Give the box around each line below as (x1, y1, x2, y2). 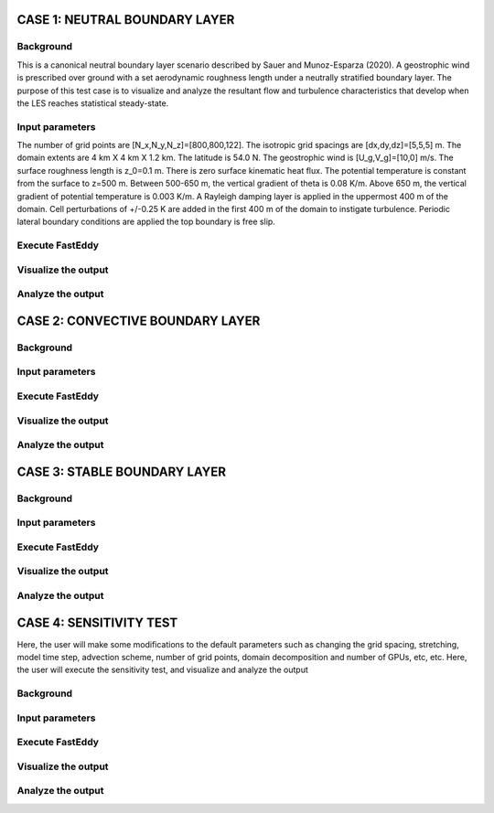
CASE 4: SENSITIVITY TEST (16, 615, 178, 630)
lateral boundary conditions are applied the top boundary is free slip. (16, 216, 276, 228)
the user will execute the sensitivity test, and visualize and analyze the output (16, 664, 308, 676)
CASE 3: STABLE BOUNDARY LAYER (16, 464, 226, 479)
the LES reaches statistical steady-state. (16, 97, 169, 109)
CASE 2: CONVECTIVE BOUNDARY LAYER (16, 313, 261, 328)
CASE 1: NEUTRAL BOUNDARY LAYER (16, 12, 235, 27)
